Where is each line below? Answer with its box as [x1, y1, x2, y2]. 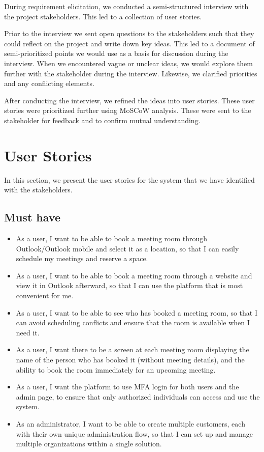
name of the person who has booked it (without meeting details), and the [16, 354, 245, 364]
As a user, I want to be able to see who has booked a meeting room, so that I [16, 307, 258, 318]
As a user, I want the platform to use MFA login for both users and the [16, 381, 239, 392]
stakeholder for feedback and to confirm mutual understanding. [4, 115, 201, 125]
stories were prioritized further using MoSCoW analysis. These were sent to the [4, 105, 251, 116]
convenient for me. [16, 290, 74, 301]
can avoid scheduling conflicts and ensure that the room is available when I [16, 317, 250, 328]
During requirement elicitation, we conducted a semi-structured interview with [4, 1, 249, 11]
